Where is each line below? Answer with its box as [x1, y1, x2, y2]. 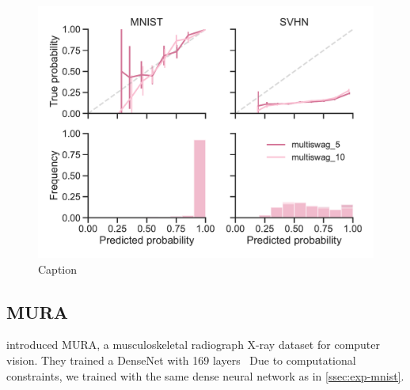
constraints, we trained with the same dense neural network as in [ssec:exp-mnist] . [6, 367, 404, 384]
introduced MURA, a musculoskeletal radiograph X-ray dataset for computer [6, 336, 381, 353]
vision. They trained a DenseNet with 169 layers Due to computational [6, 351, 356, 368]
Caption [38, 260, 78, 277]
